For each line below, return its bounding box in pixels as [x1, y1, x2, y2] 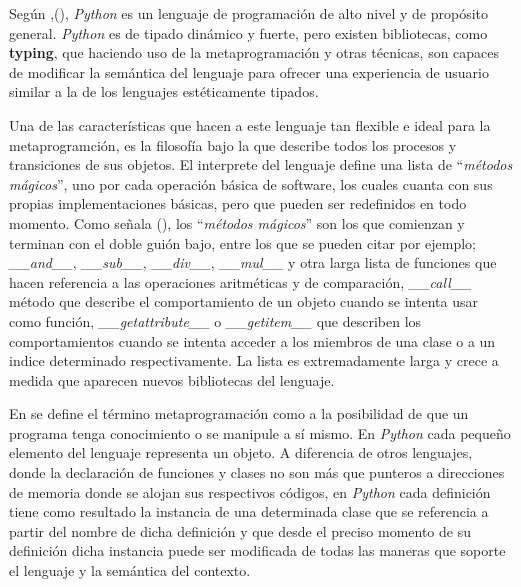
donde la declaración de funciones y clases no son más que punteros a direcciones [9, 462, 505, 483]
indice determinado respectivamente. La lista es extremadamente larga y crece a [9, 350, 499, 371]
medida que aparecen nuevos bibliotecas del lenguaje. [9, 369, 335, 390]
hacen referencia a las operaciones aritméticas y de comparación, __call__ [9, 271, 472, 292]
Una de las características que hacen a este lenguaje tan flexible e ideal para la [9, 114, 491, 135]
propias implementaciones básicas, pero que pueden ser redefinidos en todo [9, 193, 467, 214]
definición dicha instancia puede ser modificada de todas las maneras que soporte [9, 540, 506, 561]
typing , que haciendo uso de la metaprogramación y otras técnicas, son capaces [9, 42, 500, 63]
